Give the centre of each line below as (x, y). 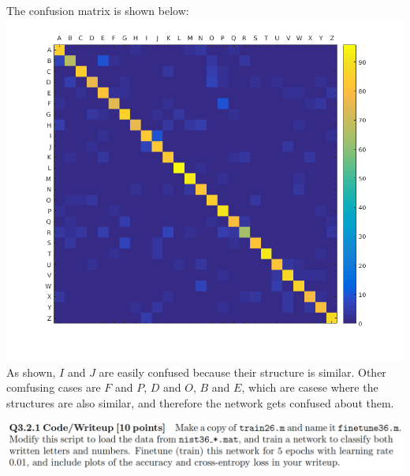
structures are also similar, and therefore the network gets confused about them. (200, 403)
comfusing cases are (54, 387)
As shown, (31, 372)
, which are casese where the (310, 387)
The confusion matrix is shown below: (98, 10)
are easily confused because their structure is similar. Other (242, 372)
